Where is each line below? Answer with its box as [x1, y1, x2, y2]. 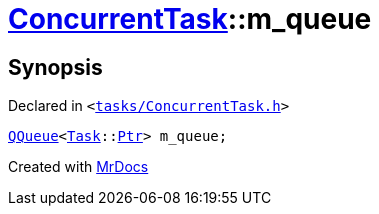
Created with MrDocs [8, 158, 149, 176]
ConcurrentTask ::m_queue [8, 2, 372, 36]
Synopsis [8, 54, 103, 80]
